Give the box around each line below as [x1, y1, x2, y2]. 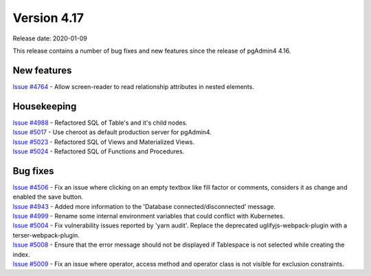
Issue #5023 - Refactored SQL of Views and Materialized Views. [12, 138, 195, 146]
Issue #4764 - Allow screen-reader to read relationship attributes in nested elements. [12, 82, 254, 90]
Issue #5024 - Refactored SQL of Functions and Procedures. [12, 147, 185, 155]
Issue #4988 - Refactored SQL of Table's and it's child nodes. [12, 118, 188, 127]
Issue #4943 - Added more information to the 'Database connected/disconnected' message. [12, 202, 276, 210]
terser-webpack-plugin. [12, 231, 80, 239]
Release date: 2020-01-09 [12, 34, 87, 42]
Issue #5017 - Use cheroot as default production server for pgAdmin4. [12, 128, 212, 136]
